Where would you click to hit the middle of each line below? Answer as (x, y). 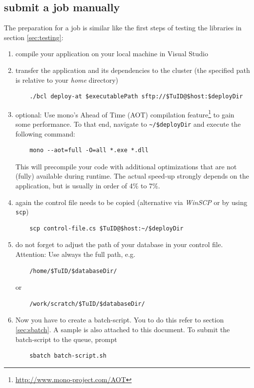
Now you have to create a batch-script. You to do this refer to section (119, 320)
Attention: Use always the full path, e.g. (75, 254)
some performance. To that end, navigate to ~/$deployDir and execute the (128, 124)
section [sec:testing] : (34, 37)
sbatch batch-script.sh (68, 356)
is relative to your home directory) (67, 80)
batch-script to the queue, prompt (66, 339)
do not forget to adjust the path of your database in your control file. (119, 244)
